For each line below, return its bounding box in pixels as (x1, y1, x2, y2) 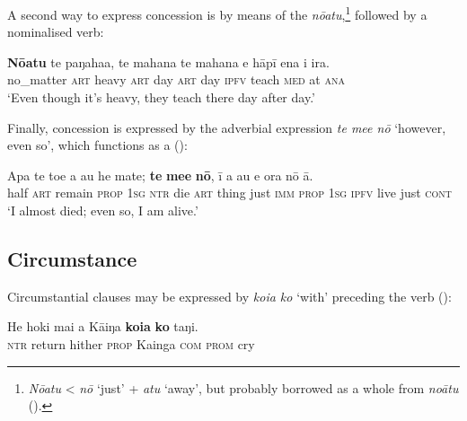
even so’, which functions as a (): (7, 136, 188, 154)
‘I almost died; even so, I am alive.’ (7, 201, 198, 219)
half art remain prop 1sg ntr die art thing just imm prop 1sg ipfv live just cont (7, 183, 453, 202)
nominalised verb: (7, 22, 104, 41)
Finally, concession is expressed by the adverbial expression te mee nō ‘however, (7, 118, 446, 136)
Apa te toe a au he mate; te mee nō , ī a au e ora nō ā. (7, 165, 313, 184)
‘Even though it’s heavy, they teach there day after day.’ (7, 88, 315, 107)
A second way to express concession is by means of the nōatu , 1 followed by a (7, 3, 427, 23)
